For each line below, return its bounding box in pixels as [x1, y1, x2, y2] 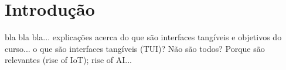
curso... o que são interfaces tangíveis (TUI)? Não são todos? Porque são [5, 42, 265, 54]
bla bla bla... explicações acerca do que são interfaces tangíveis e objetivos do [5, 31, 282, 43]
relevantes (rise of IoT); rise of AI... [5, 54, 132, 66]
